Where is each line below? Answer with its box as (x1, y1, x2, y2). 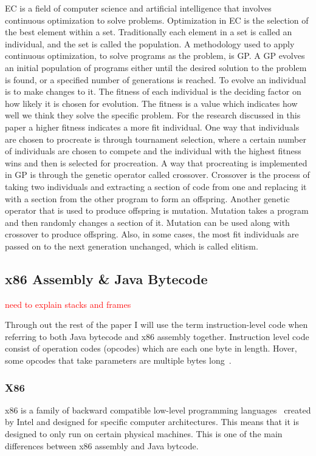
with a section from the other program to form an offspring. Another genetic (5, 192, 290, 205)
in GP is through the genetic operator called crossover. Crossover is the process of (5, 168, 310, 181)
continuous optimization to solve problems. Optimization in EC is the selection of (5, 13, 309, 26)
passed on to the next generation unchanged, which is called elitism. (5, 239, 258, 252)
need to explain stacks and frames (5, 298, 131, 310)
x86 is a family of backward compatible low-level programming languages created (5, 403, 311, 416)
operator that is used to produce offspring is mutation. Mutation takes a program (5, 204, 309, 217)
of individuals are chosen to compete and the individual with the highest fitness (5, 145, 301, 157)
